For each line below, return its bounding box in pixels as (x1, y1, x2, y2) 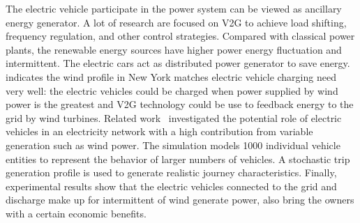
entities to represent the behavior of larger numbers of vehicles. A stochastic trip (6, 151, 350, 166)
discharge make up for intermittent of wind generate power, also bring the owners (6, 192, 354, 207)
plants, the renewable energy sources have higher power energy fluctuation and (6, 42, 342, 56)
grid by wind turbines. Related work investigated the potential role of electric (6, 110, 342, 125)
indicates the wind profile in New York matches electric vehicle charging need (6, 69, 336, 84)
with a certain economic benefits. (6, 206, 147, 220)
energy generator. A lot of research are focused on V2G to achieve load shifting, (6, 15, 347, 29)
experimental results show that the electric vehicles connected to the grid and (6, 178, 337, 193)
